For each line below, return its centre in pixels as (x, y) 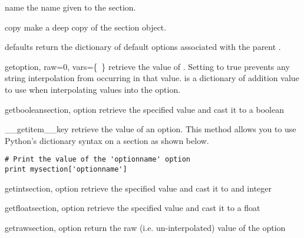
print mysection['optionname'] (66, 169)
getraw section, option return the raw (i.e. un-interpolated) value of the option (145, 227)
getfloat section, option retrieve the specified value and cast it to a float (133, 208)
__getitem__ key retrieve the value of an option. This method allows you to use (151, 129)
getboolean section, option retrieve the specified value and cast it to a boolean (144, 109)
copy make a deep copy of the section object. (86, 27)
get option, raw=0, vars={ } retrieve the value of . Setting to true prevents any (147, 66)
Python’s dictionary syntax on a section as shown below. (107, 140)
